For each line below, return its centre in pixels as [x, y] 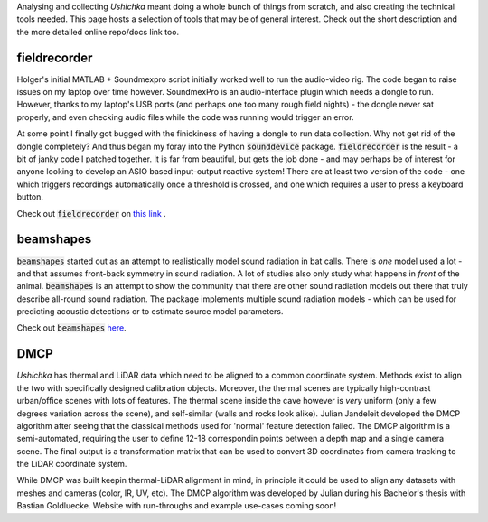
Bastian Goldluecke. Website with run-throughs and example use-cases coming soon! [177, 506]
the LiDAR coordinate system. [72, 464]
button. [30, 197]
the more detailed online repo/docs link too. [98, 32]
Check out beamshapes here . [71, 328]
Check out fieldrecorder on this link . [91, 213]
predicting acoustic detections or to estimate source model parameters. [150, 312]
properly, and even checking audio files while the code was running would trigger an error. [185, 117]
